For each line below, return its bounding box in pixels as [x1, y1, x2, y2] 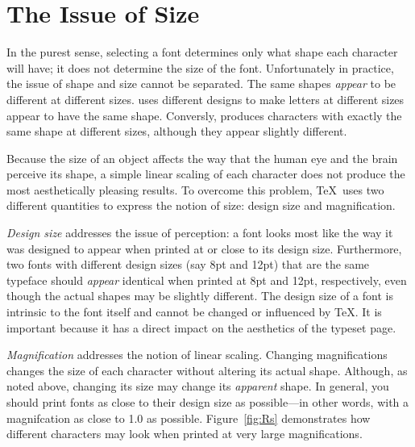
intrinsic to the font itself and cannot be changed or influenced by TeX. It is [6, 303, 382, 320]
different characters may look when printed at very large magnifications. [6, 425, 363, 442]
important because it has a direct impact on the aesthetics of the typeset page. [6, 319, 396, 336]
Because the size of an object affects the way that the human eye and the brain [6, 149, 398, 166]
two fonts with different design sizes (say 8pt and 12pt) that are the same [6, 256, 370, 273]
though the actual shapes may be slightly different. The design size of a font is [6, 287, 393, 304]
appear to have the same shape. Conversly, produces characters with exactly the [6, 107, 402, 123]
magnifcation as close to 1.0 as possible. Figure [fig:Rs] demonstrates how [6, 409, 371, 426]
